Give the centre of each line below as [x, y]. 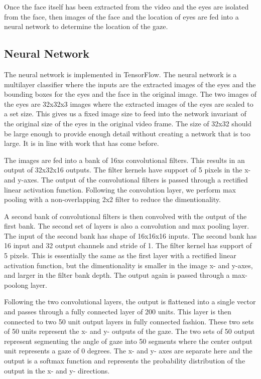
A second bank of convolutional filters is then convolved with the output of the [125, 216]
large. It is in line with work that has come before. [82, 143]
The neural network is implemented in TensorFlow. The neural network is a [120, 74]
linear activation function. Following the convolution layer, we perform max [120, 189]
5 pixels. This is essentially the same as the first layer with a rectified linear [120, 255]
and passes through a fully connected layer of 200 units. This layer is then [118, 312]
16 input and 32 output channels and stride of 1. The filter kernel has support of [128, 245]
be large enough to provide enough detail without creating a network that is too [127, 133]
